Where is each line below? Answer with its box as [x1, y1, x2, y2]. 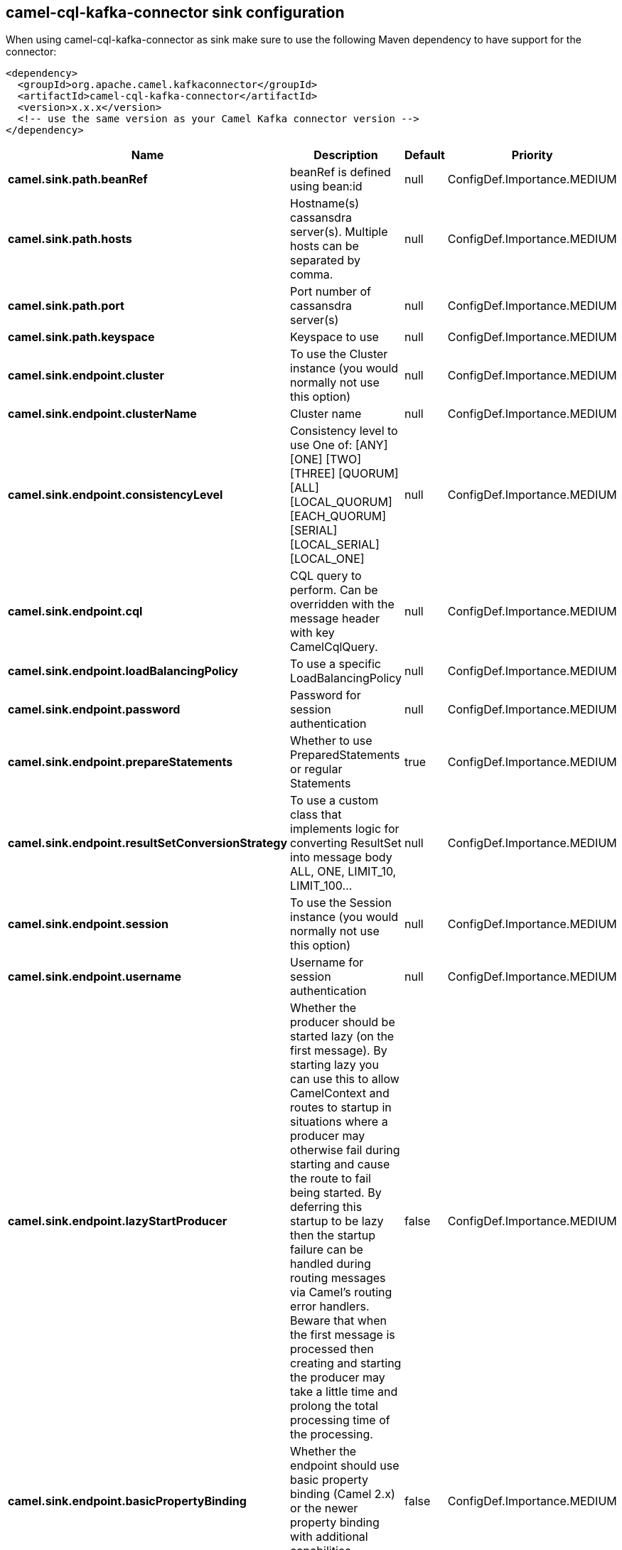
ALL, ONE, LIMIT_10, [290, 864, 397, 879]
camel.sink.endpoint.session [8, 917, 169, 932]
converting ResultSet [290, 836, 402, 851]
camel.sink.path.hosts [8, 232, 132, 247]
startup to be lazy [290, 1214, 384, 1229]
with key [290, 625, 335, 640]
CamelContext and [290, 1086, 390, 1101]
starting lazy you [290, 1057, 379, 1072]
